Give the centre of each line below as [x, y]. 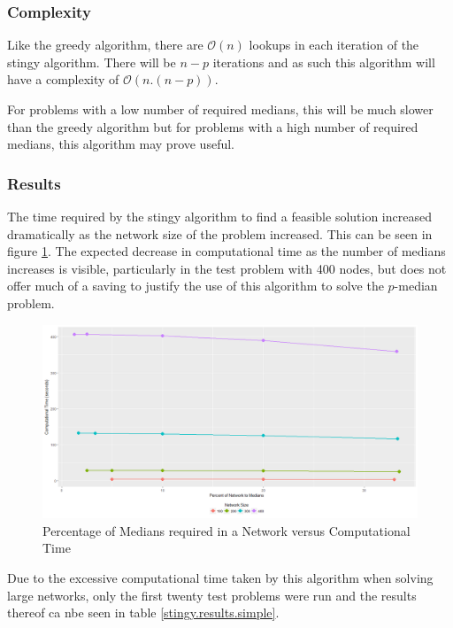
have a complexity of [63, 79]
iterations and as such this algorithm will [324, 62]
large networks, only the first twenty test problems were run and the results [212, 595]
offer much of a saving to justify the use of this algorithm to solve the [196, 286]
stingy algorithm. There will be [92, 62]
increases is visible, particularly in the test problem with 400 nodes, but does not [227, 268]
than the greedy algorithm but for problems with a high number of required [213, 126]
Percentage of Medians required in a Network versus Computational [226, 530]
